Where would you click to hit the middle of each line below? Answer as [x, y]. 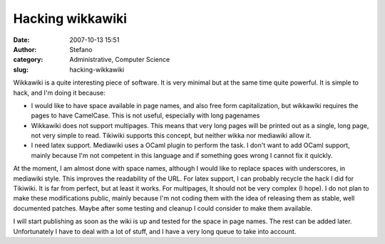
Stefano [81, 49]
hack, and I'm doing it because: [60, 92]
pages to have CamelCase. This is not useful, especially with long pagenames [145, 116]
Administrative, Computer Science [120, 60]
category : [28, 60]
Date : [21, 40]
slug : [21, 69]
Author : [25, 49]
